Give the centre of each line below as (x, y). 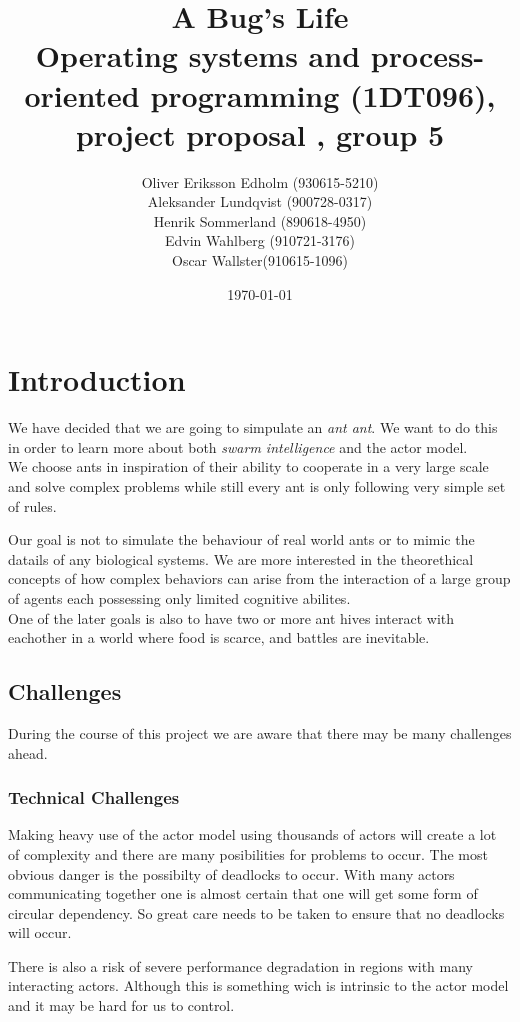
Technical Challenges (94, 797)
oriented (82, 94)
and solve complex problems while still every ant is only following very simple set (257, 485)
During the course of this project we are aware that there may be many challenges (260, 732)
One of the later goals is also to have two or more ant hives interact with (231, 617)
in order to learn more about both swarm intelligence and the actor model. (238, 446)
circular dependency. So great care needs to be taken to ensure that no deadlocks (256, 912)
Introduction (97, 379)
